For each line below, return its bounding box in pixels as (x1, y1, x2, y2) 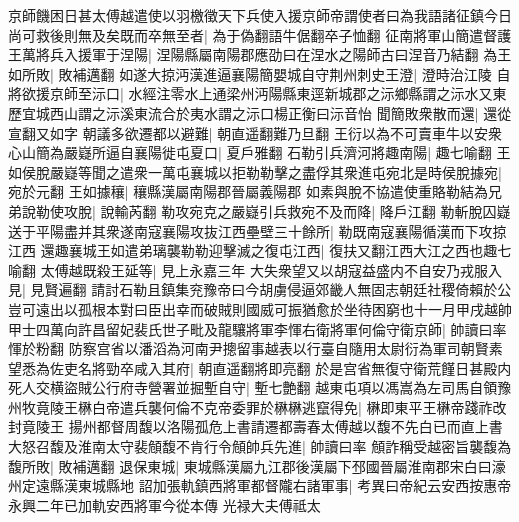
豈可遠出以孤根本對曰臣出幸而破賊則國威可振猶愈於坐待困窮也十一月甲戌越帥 (8, 298, 512, 319)
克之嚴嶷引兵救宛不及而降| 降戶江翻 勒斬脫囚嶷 (203, 200, 511, 221)
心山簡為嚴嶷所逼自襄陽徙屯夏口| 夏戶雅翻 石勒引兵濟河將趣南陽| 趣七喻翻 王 (8, 142, 511, 163)
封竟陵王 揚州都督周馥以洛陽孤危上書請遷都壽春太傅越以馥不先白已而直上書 (8, 416, 503, 437)
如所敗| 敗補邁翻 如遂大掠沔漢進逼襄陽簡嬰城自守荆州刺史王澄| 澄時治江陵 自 (8, 63, 511, 84)
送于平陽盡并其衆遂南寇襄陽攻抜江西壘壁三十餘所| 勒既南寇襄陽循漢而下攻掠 (8, 220, 507, 241)
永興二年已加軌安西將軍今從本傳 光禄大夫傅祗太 (8, 494, 321, 515)
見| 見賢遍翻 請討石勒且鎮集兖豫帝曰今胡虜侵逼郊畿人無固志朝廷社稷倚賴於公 (8, 279, 512, 300)
